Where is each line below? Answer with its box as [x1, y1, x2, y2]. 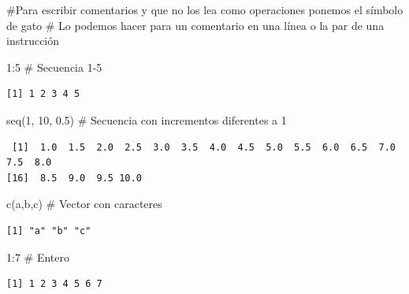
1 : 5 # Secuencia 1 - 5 [6, 58, 102, 75]
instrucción [6, 32, 60, 49]
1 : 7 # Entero [6, 248, 69, 265]
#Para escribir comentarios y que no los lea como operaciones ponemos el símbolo [6, 2, 403, 17]
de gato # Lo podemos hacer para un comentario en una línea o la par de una [6, 17, 385, 33]
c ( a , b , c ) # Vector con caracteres [6, 195, 162, 212]
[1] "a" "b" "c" [6, 225, 91, 236]
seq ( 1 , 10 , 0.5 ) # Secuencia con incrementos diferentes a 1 [6, 111, 287, 128]
